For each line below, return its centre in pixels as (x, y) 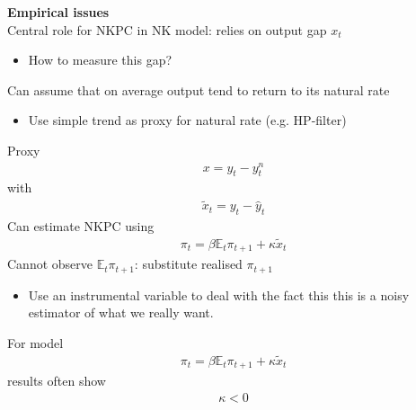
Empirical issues (58, 12)
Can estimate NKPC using (81, 226)
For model (35, 343)
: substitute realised (188, 264)
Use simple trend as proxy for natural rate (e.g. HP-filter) (187, 120)
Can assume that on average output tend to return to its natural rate (199, 89)
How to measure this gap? (100, 60)
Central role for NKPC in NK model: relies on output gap (167, 29)
